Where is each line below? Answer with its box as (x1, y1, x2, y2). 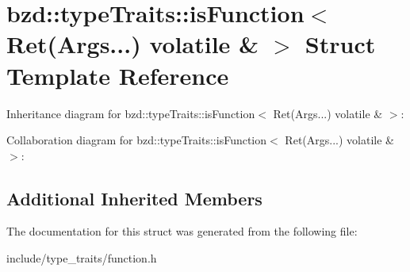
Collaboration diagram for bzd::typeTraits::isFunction (6, 132, 267, 148)
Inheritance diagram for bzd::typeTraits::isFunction (6, 105, 255, 121)
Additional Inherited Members (6, 186, 262, 210)
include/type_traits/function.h (6, 250, 157, 266)
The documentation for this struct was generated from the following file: (6, 223, 358, 239)
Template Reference (6, 59, 229, 91)
